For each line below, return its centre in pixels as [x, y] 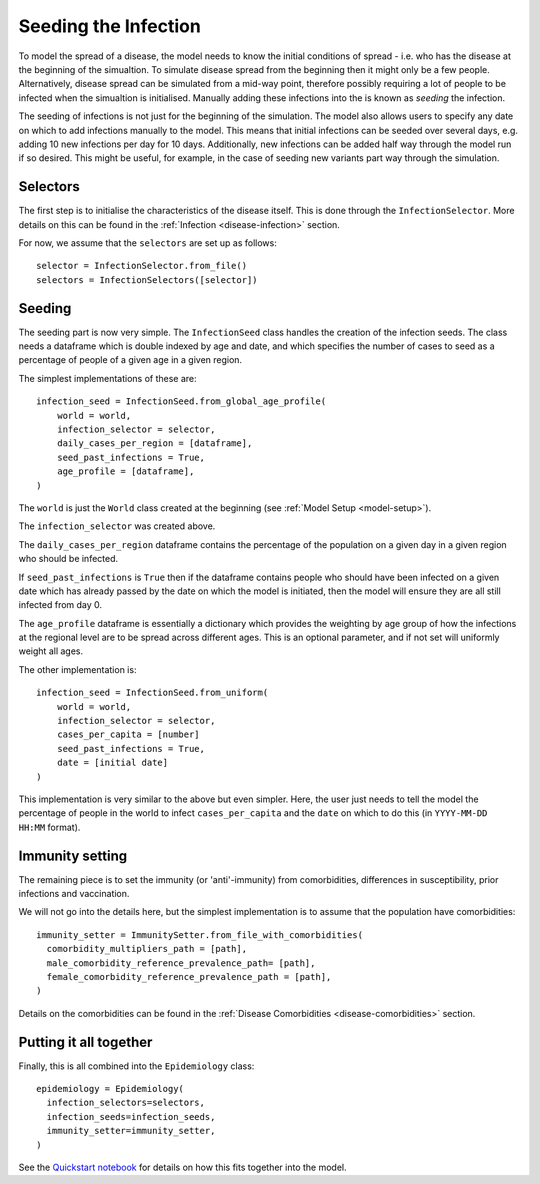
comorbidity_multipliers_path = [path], [147, 949]
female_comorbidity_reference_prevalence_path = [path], [189, 977]
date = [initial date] [112, 763]
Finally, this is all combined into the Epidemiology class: [136, 1066]
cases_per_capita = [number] [128, 734]
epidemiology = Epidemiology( [110, 1089]
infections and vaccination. [74, 894]
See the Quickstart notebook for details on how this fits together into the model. [182, 1167]
